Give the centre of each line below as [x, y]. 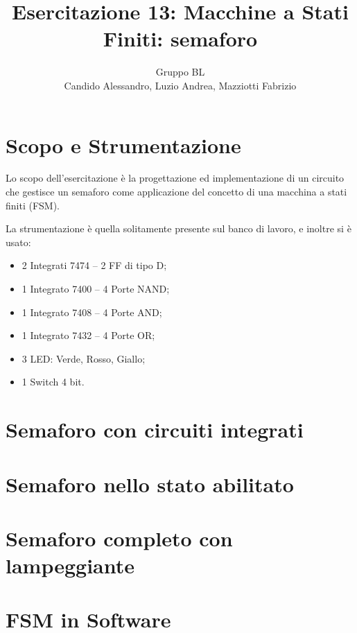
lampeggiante [70, 565]
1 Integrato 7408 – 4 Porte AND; [92, 312]
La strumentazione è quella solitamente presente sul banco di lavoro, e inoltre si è [178, 228]
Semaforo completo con [119, 538]
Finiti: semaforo [180, 38]
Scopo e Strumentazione [123, 145]
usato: [18, 242]
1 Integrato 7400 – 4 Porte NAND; [96, 288]
